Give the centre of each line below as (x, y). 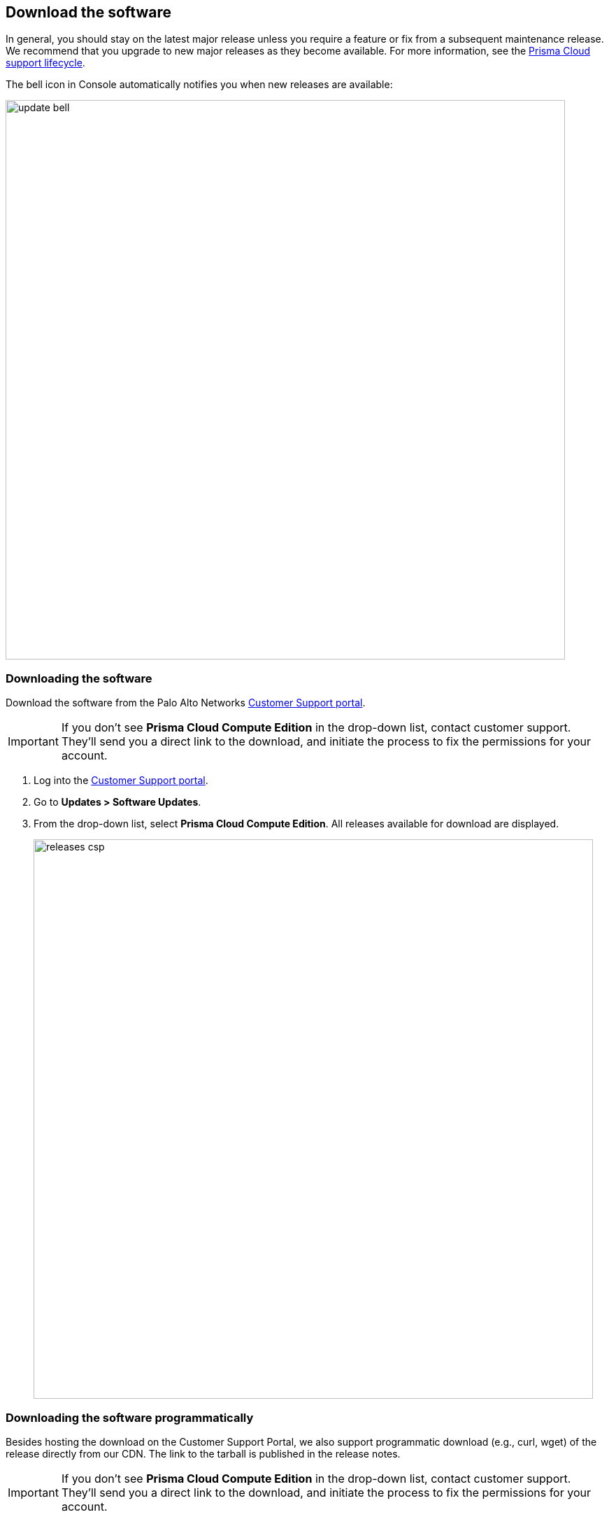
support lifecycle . (45, 63)
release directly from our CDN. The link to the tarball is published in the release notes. (203, 1453)
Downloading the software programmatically (130, 1417)
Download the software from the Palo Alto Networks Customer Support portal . (186, 703)
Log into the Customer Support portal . (121, 781)
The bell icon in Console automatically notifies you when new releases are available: (199, 85)
